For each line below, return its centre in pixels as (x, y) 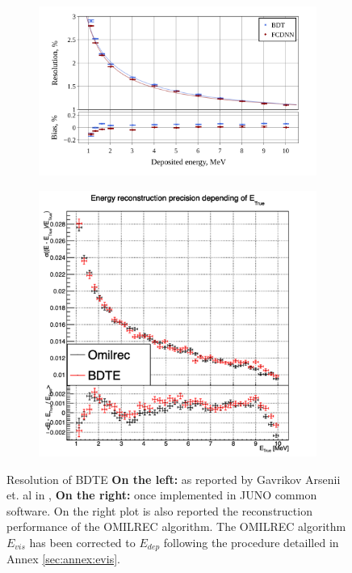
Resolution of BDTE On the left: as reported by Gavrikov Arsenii (174, 479)
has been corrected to (82, 542)
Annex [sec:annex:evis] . (63, 559)
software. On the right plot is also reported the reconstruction (159, 510)
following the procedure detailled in (251, 542)
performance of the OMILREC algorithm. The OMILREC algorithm (176, 526)
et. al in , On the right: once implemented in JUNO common (162, 495)
